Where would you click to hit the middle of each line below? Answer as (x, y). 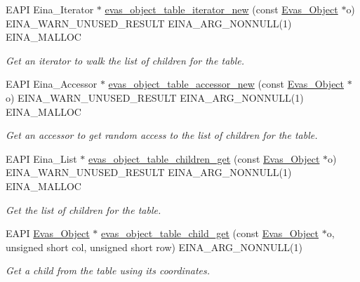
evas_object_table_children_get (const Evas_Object (204, 158)
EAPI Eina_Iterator (50, 9)
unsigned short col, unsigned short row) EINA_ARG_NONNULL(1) (154, 247)
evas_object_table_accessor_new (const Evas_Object (226, 84)
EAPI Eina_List (41, 158)
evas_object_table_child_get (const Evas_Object (210, 233)
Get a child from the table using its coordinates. (108, 270)
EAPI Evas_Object (48, 233)
